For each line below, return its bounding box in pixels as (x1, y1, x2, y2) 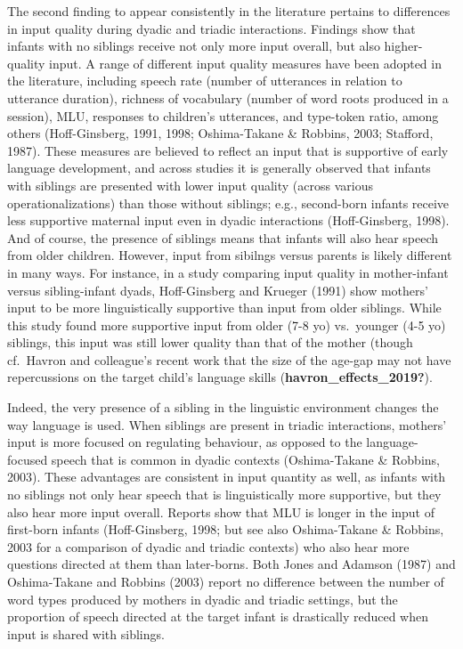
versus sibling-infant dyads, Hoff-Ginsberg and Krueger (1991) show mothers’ (7, 280, 428, 299)
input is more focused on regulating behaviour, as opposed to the (7, 433, 362, 451)
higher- (384, 37, 423, 55)
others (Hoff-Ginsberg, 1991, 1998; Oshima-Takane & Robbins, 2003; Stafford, (7, 124, 434, 142)
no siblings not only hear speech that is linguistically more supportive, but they (7, 485, 442, 504)
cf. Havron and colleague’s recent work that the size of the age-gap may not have (7, 350, 451, 369)
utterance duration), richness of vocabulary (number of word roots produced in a (7, 88, 449, 107)
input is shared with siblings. (7, 624, 165, 643)
